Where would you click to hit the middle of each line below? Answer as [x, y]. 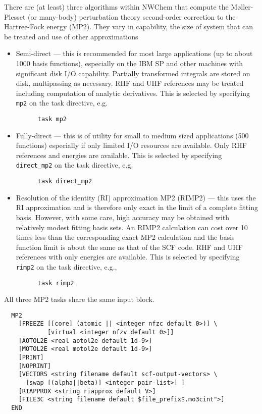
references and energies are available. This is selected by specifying [119, 155]
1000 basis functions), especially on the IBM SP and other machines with [129, 63]
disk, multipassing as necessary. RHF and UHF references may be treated [130, 83]
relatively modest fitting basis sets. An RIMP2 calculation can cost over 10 [132, 227]
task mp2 [52, 119]
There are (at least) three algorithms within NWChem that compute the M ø [123, 7]
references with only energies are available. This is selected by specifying [128, 257]
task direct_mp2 [65, 182]
